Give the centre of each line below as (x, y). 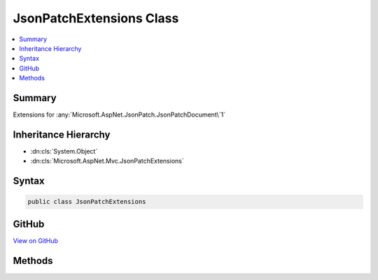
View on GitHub (36, 240)
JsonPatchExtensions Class (96, 18)
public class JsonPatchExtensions (87, 202)
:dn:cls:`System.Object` (64, 151)
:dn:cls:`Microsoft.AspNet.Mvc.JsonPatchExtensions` (107, 161)
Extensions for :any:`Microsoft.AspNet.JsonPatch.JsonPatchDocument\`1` (119, 115)
